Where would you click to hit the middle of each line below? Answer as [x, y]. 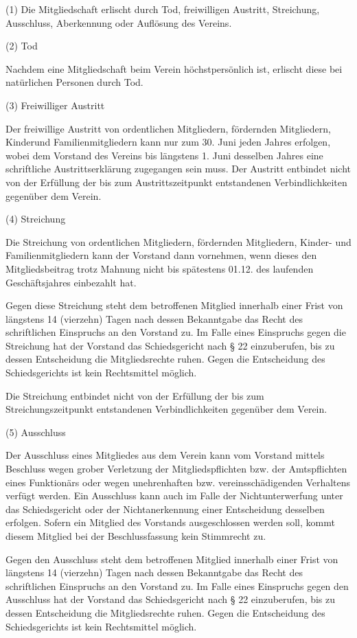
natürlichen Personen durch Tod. [74, 82]
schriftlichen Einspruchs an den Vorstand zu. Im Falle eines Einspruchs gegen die [176, 332]
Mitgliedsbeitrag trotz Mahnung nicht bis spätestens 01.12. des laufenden [160, 268]
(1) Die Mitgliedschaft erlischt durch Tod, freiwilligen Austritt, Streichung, [163, 9]
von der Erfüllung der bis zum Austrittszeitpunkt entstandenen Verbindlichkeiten [176, 182]
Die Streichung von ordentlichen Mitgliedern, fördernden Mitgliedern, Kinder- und [178, 241]
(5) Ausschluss [36, 432]
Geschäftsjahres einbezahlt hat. [71, 282]
